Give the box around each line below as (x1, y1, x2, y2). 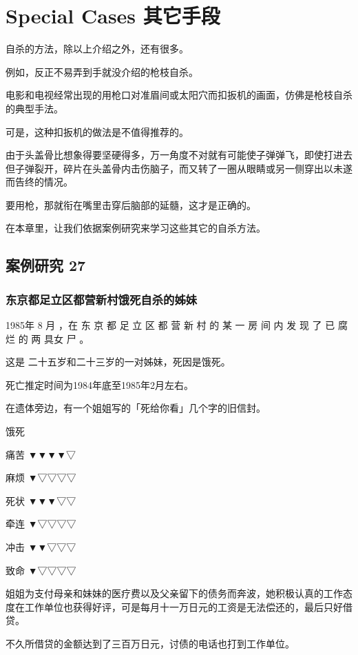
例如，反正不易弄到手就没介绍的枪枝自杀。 (6, 64, 198, 79)
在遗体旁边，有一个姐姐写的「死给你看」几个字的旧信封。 (6, 401, 266, 415)
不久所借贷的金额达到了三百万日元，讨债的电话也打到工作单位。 (6, 636, 295, 650)
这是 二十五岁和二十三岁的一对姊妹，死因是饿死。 (6, 354, 231, 369)
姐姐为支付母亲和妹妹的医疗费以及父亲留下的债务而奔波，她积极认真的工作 (6, 586, 343, 601)
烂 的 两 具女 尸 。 (6, 331, 89, 345)
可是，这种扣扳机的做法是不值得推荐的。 (6, 124, 189, 139)
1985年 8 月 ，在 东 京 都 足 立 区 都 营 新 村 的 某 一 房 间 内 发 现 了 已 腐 (6, 318, 348, 332)
